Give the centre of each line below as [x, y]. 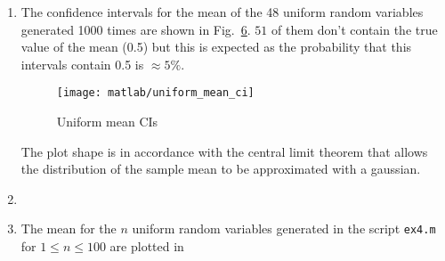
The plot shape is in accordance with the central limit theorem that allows [224, 151]
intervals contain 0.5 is [82, 64]
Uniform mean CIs [107, 122]
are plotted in [147, 246]
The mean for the [69, 228]
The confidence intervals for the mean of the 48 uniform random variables [222, 12]
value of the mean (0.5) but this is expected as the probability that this [216, 47]
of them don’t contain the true [354, 29]
